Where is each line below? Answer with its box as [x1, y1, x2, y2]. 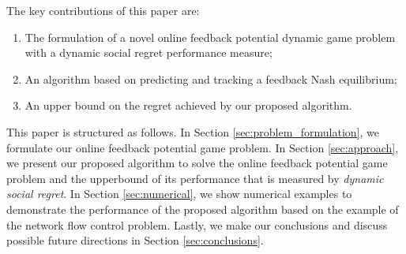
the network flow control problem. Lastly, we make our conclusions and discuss [6, 216, 388, 233]
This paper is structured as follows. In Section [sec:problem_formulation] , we [6, 123, 380, 140]
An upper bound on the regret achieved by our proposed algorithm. [24, 97, 352, 114]
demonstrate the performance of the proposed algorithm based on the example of [6, 200, 399, 217]
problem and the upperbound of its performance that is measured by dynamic [6, 170, 384, 186]
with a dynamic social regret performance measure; [24, 44, 273, 61]
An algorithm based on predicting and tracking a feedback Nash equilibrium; [24, 70, 397, 87]
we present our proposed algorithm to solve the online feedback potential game [6, 155, 388, 171]
